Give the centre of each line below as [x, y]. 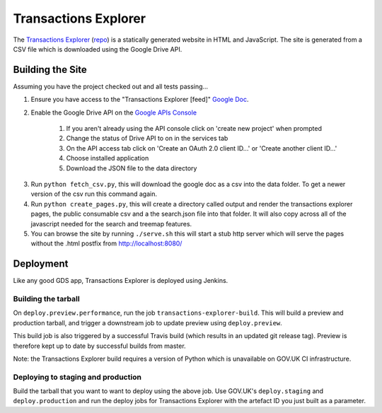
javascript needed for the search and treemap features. [111, 223]
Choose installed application [108, 158]
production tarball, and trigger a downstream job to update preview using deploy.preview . [147, 322]
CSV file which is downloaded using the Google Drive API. [98, 49]
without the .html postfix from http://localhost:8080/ [106, 243]
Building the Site [50, 70]
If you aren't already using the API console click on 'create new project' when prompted [194, 129]
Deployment [41, 264]
